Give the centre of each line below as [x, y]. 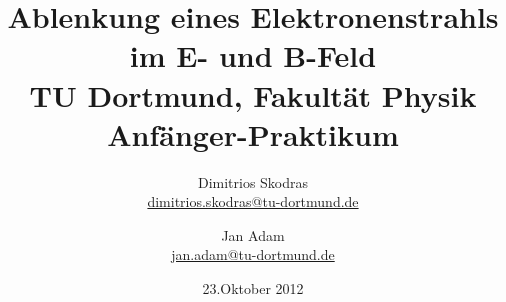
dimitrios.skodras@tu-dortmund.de [253, 201]
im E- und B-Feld [253, 55]
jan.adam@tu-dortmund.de [253, 254]
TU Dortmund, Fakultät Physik [253, 94]
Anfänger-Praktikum [253, 133]
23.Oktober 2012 [253, 288]
